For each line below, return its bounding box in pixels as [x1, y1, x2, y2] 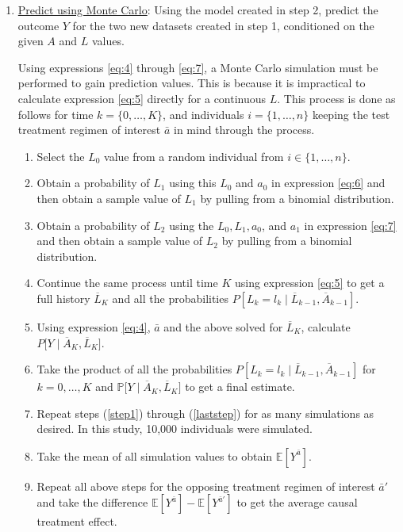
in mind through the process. [173, 121, 315, 138]
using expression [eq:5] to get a [234, 274, 385, 291]
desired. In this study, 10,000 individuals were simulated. [36, 420, 313, 437]
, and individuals [163, 105, 244, 122]
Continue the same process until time [36, 274, 218, 291]
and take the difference [36, 494, 148, 511]
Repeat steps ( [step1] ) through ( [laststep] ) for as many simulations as [36, 404, 374, 421]
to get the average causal [236, 494, 358, 511]
